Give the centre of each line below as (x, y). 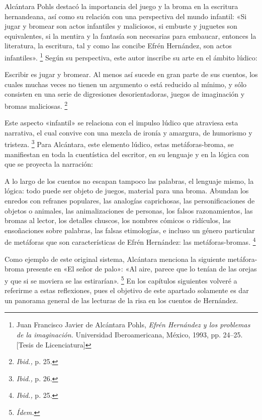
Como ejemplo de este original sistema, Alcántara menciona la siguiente (115, 259)
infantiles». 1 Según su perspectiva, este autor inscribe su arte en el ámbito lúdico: (131, 56)
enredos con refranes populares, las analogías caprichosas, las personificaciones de (130, 201)
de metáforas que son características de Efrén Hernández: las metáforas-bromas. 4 (130, 241)
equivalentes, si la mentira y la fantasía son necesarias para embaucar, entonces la (130, 36)
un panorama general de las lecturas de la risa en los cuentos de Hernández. (121, 300)
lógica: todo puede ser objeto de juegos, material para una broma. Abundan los (127, 191)
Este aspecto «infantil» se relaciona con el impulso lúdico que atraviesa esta (121, 123)
